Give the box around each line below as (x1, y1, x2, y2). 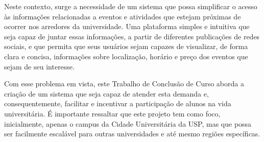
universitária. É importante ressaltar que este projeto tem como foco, (4, 108, 221, 119)
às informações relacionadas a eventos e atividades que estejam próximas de (4, 11, 241, 21)
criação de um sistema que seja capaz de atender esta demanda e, (4, 88, 209, 99)
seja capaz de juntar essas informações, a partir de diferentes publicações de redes (4, 31, 260, 41)
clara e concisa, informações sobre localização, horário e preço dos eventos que (4, 51, 248, 61)
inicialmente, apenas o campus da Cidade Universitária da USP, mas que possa (4, 118, 252, 129)
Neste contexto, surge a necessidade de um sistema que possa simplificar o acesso (4, 1, 257, 11)
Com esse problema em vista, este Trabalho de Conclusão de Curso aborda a (4, 78, 244, 89)
